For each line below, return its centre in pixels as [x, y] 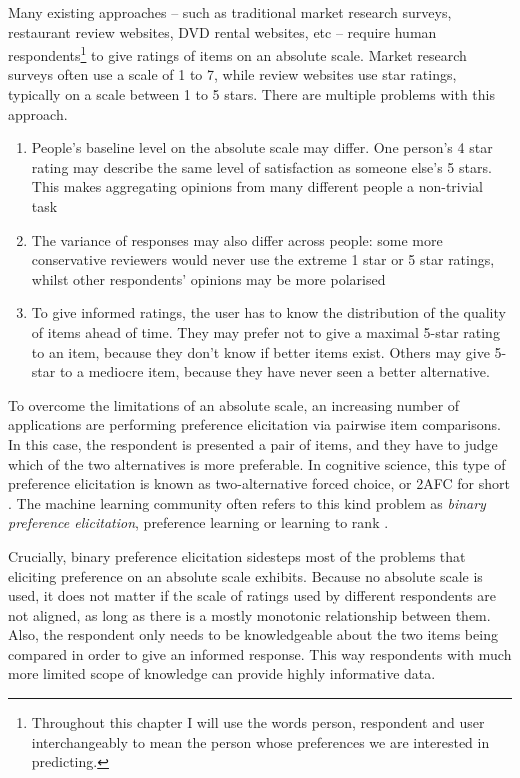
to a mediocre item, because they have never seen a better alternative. [274, 371]
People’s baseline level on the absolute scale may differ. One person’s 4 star [262, 147]
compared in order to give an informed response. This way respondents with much [260, 653]
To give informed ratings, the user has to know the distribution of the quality [268, 312]
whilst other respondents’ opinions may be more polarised [208, 278]
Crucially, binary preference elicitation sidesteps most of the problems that [237, 555]
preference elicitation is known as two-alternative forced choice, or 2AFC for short [259, 483]
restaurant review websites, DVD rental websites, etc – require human [222, 31]
